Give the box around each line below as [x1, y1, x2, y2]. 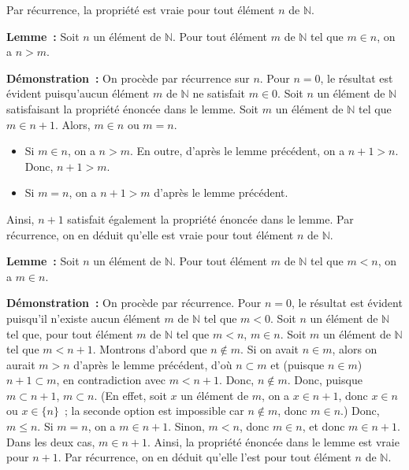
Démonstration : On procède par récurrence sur [6, 69, 250, 86]
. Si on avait [240, 341, 299, 357]
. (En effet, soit [94, 387, 167, 403]
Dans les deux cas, [6, 433, 95, 450]
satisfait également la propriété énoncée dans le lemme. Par [67, 210, 354, 227]
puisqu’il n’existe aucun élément [6, 309, 161, 326]
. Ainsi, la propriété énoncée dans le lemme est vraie [147, 433, 400, 450]
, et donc [302, 418, 345, 435]
